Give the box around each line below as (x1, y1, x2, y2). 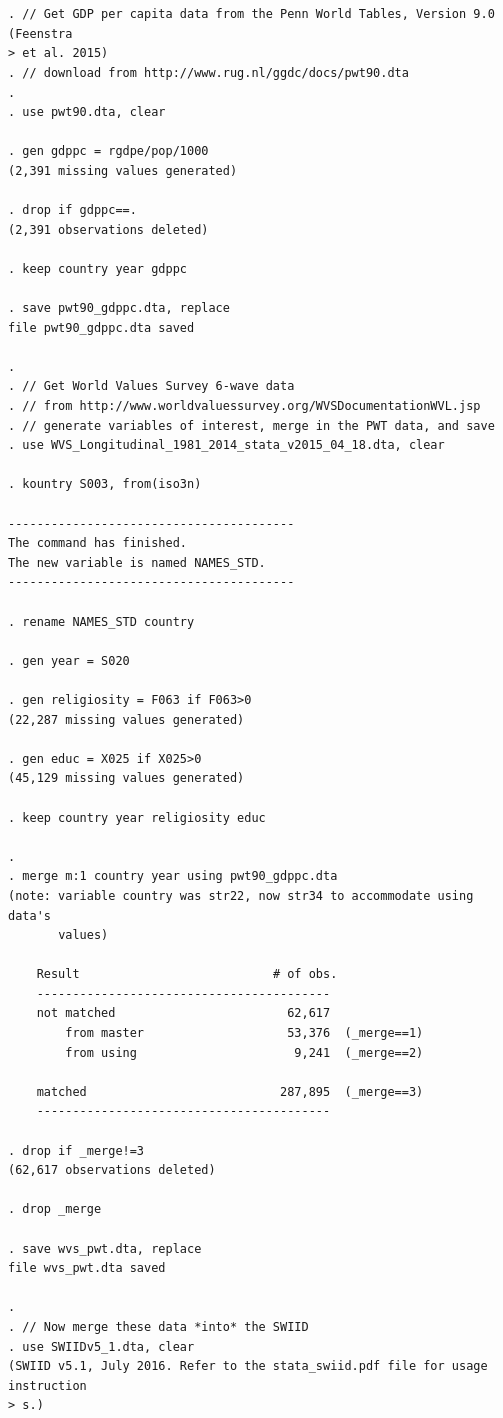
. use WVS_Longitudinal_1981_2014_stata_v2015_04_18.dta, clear (8, 438, 445, 453)
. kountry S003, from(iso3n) (8, 477, 202, 492)
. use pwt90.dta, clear (8, 105, 166, 120)
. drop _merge (8, 1202, 102, 1217)
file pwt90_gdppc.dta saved (8, 320, 195, 335)
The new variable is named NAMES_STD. (8, 555, 266, 570)
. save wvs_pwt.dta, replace (8, 1241, 202, 1256)
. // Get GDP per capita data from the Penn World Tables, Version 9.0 (8, 7, 495, 22)
